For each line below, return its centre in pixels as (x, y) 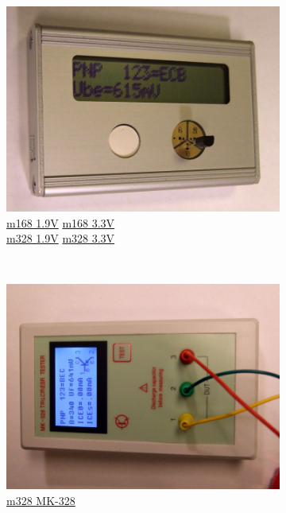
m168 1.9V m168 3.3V (61, 222)
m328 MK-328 (41, 500)
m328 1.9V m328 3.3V (61, 238)
